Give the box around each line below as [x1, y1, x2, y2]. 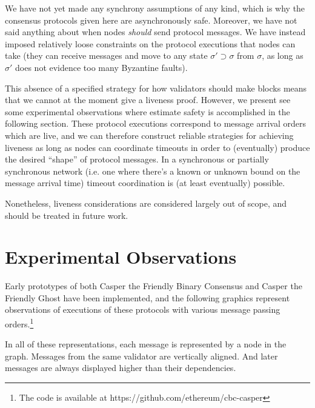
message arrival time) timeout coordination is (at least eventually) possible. [5, 176, 285, 189]
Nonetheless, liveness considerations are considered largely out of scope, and [5, 196, 287, 209]
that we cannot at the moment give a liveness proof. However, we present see [5, 93, 291, 106]
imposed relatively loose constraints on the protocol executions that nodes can [5, 37, 296, 50]
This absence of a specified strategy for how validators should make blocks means [5, 81, 307, 94]
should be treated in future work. [5, 209, 128, 221]
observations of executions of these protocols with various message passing [5, 303, 280, 316]
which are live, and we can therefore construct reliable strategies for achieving [5, 129, 294, 141]
